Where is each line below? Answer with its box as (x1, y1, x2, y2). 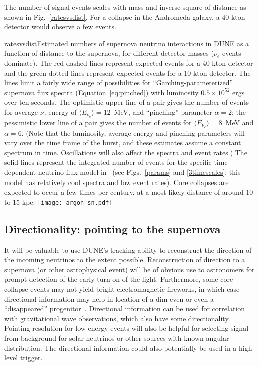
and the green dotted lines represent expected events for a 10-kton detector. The (4, 67, 251, 78)
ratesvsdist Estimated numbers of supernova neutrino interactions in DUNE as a (4, 38, 249, 48)
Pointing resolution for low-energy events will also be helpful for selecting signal (4, 323, 249, 333)
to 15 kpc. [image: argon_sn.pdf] (4, 196, 113, 207)
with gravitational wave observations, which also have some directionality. (4, 313, 230, 323)
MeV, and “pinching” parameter (114, 106, 212, 117)
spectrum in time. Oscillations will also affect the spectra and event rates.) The (4, 147, 247, 157)
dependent (4, 167, 36, 177)
